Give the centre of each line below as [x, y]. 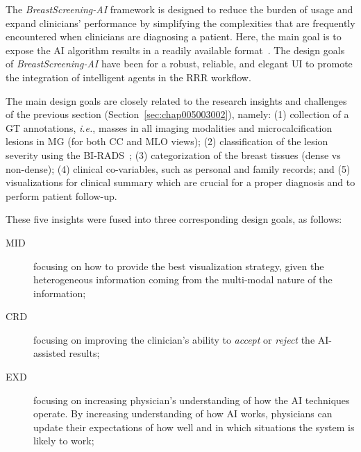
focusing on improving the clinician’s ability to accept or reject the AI [181, 339]
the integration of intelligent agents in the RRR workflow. [128, 77]
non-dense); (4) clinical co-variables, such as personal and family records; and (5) [178, 168]
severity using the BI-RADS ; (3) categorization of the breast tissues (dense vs [173, 154]
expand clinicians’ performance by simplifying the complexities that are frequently [180, 23]
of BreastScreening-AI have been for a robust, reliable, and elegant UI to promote [179, 64]
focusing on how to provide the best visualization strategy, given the [179, 266]
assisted [50, 353]
